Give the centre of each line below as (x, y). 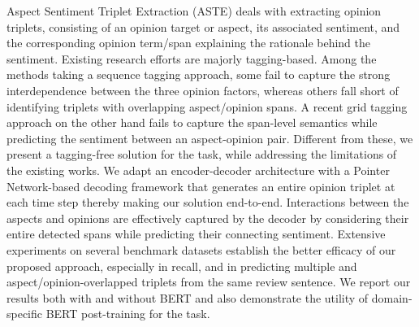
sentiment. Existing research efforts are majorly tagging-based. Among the (192, 58)
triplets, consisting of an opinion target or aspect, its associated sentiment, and (203, 26)
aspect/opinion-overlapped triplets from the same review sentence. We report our (209, 282)
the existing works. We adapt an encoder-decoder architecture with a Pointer (198, 170)
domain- (392, 297)
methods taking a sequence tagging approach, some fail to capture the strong (199, 74)
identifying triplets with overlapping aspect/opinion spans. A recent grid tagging (207, 106)
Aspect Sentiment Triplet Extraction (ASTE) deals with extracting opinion (194, 11)
